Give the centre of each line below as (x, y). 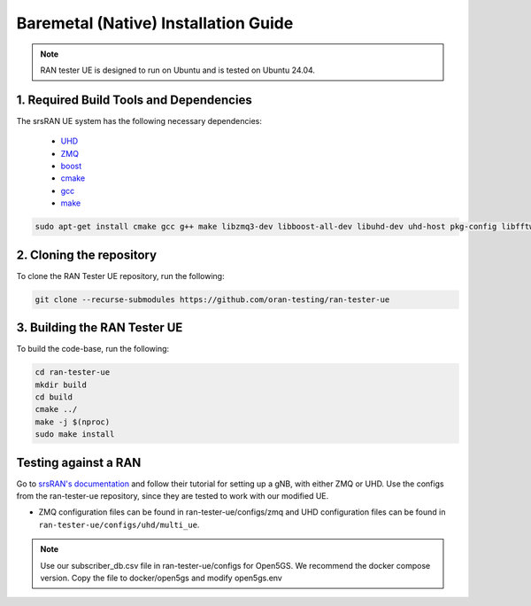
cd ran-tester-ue (73, 373)
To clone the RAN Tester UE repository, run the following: (120, 276)
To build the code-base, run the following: (93, 349)
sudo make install (75, 435)
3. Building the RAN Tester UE (100, 328)
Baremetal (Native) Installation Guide (155, 23)
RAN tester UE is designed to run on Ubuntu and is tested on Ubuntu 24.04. (178, 70)
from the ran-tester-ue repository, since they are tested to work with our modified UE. (173, 495)
